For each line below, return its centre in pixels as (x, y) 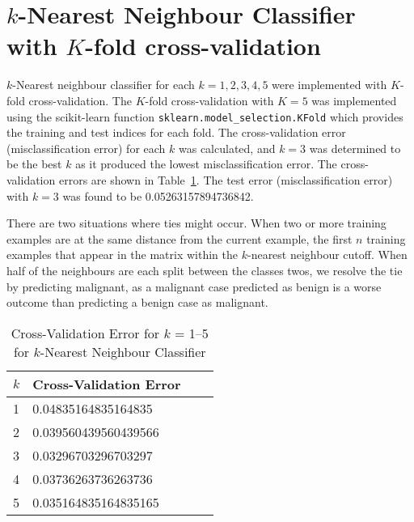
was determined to (355, 148)
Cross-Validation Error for (85, 333)
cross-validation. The (80, 100)
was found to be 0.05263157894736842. (158, 195)
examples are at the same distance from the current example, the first (180, 238)
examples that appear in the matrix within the (123, 255)
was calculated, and (227, 148)
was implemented (354, 100)
